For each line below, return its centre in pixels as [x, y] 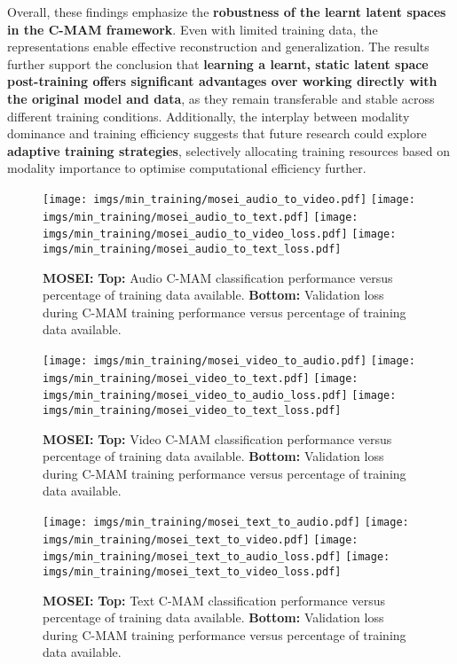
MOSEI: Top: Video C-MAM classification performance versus [217, 438]
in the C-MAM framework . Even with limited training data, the [193, 29]
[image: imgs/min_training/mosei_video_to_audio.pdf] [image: [229, 360]
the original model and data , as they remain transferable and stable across [221, 98]
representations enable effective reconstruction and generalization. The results [218, 47]
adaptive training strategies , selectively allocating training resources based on [229, 150]
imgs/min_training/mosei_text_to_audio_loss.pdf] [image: [217, 557]
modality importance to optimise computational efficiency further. [187, 168]
